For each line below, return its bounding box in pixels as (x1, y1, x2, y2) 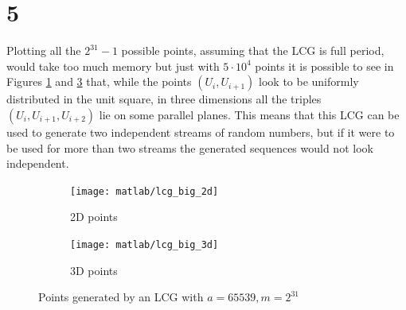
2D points (70, 208, 118, 225)
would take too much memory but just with (6, 57, 220, 74)
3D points (70, 262, 118, 278)
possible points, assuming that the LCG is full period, (121, 42, 385, 59)
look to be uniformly (259, 73, 359, 90)
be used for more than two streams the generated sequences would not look (6, 139, 373, 156)
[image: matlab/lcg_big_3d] (70, 238, 219, 250)
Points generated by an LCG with (38, 289, 204, 305)
